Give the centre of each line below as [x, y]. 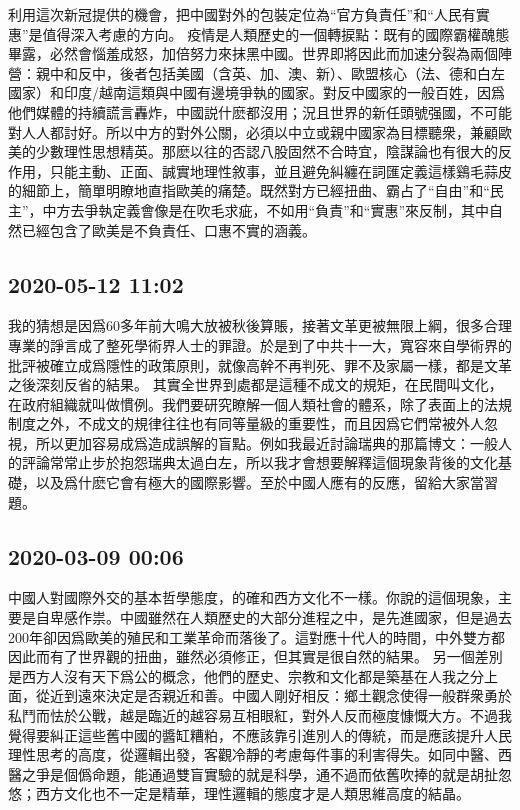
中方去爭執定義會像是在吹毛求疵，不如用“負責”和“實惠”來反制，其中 [266, 209]
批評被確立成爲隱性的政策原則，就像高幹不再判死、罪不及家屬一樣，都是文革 [260, 364]
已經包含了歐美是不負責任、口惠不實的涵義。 [168, 229]
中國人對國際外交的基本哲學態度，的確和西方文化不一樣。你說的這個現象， [253, 597]
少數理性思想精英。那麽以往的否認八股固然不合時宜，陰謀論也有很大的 [266, 151]
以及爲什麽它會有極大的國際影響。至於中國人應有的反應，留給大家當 [259, 482]
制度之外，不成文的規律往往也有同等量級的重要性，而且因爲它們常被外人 [246, 423]
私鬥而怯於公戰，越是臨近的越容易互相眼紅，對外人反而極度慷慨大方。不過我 [260, 715]
